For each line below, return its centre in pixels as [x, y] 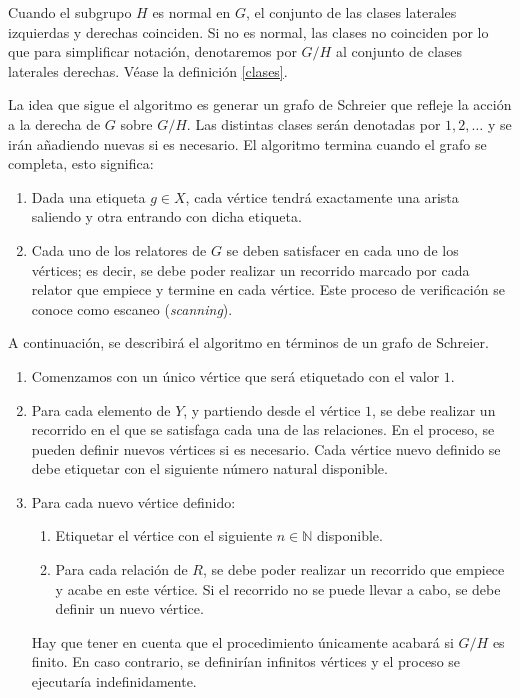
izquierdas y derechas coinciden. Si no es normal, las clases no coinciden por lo [248, 31]
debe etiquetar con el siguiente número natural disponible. [209, 468]
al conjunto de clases [399, 51]
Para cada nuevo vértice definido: [133, 501]
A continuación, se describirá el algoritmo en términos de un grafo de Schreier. [248, 342]
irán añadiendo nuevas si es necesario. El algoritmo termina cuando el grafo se [247, 143]
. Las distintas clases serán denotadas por [313, 123]
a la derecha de [54, 123]
